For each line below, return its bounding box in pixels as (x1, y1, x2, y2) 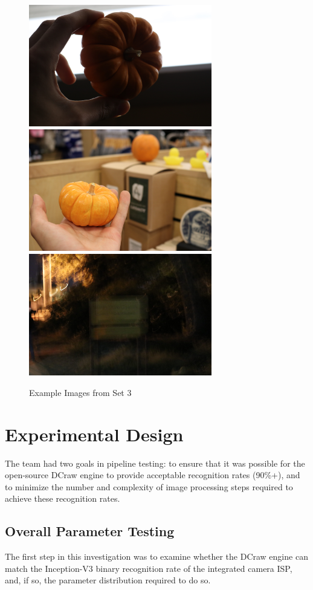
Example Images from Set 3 (29, 386, 132, 398)
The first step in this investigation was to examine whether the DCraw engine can (5, 550, 308, 563)
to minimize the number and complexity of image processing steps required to (5, 480, 293, 493)
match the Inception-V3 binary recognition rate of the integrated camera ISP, (5, 562, 292, 574)
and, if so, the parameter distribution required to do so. (5, 574, 211, 586)
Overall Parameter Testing (5, 522, 175, 540)
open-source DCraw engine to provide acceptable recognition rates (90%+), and (5, 468, 300, 481)
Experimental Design (5, 421, 184, 446)
